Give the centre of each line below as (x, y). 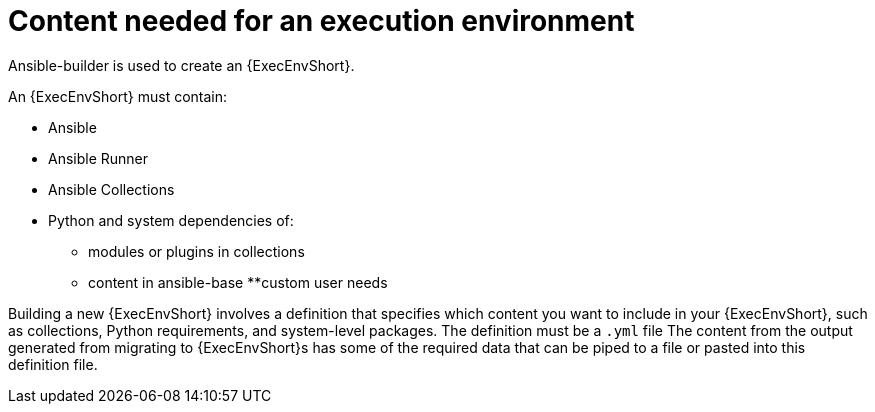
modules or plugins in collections (196, 251)
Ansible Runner (98, 158)
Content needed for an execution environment (321, 21)
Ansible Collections (111, 189)
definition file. (53, 364)
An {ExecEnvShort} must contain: (118, 96)
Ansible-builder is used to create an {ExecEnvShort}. (181, 65)
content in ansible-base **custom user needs (238, 282)
